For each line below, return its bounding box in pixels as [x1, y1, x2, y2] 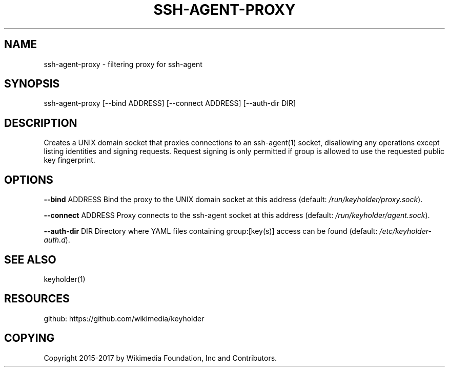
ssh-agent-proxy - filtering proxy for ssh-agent [44, 59, 202, 69]
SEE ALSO [4, 253, 56, 266]
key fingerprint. [44, 156, 95, 165]
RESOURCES [4, 292, 70, 305]
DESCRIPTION [4, 116, 77, 129]
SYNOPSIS [4, 77, 60, 91]
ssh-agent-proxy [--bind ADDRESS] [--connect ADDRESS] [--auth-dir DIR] [44, 99, 296, 108]
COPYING [4, 332, 55, 345]
